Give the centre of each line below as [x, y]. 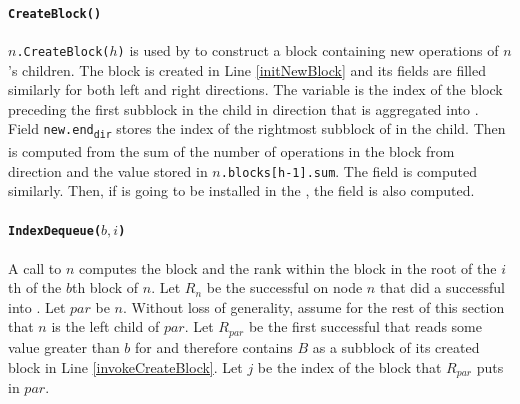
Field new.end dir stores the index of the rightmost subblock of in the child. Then [257, 129]
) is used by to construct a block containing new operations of [308, 49]
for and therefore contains [214, 346]
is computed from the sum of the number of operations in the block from [231, 150]
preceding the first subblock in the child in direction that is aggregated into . [243, 108]
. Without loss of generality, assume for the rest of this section [313, 306]
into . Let [37, 306]
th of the [35, 287]
